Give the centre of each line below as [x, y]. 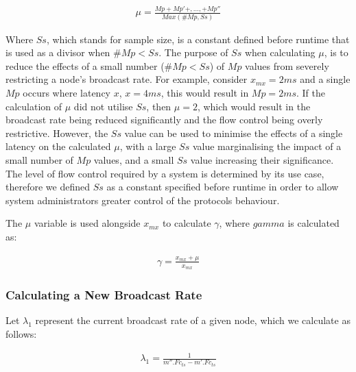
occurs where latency [67, 93]
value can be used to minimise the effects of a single [234, 133]
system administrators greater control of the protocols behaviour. [143, 200]
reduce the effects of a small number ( [85, 65]
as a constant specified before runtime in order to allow [223, 187]
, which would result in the [254, 106]
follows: [21, 333]
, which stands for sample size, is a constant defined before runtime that [198, 39]
